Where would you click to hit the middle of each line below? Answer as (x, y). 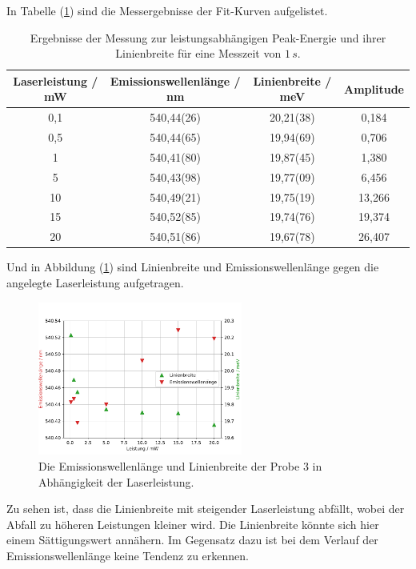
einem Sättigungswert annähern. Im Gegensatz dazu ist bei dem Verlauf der (192, 540)
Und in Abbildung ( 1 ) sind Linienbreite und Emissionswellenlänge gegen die (193, 267)
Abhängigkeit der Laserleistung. (116, 481)
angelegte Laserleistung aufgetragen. (95, 282)
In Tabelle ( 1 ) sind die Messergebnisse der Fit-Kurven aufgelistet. (167, 10)
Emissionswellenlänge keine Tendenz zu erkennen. (128, 555)
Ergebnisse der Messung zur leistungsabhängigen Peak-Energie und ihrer (208, 37)
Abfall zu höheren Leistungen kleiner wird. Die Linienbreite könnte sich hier (193, 524)
